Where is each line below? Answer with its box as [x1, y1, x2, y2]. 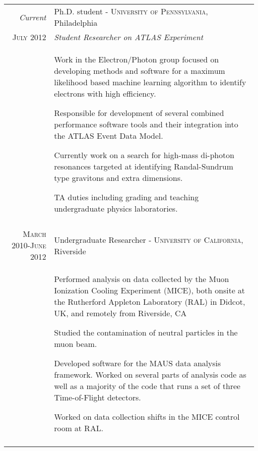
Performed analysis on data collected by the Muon [54, 273, 229, 284]
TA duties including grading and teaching [54, 191, 199, 203]
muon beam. [54, 338, 97, 349]
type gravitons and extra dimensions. [54, 172, 183, 183]
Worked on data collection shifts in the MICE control [54, 411, 240, 422]
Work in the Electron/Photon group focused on [54, 54, 219, 65]
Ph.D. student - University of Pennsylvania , [54, 5, 208, 17]
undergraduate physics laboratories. [54, 203, 178, 214]
